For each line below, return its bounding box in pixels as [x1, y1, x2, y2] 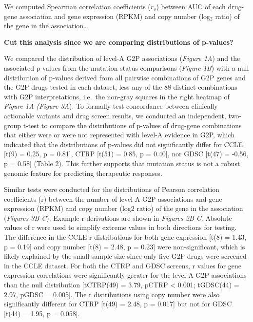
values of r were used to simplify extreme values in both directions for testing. [4, 222, 237, 232]
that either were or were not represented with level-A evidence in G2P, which [4, 130, 235, 140]
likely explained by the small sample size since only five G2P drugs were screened [4, 251, 247, 261]
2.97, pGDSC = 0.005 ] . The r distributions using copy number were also [4, 289, 220, 299]
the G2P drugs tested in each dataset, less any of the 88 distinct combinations [4, 82, 237, 92]
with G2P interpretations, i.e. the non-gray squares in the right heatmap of [4, 91, 230, 101]
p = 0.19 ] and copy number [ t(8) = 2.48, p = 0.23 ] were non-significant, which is [4, 241, 245, 251]
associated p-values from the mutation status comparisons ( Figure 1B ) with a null [4, 62, 249, 73]
